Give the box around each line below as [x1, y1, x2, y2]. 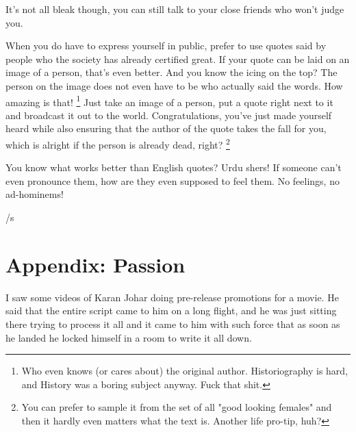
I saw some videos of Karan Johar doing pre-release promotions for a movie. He [5, 290, 339, 304]
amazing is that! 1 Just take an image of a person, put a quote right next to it [5, 92, 333, 109]
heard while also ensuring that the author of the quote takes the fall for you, [5, 121, 327, 136]
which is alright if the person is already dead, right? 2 [5, 136, 230, 151]
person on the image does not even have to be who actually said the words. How [5, 78, 343, 92]
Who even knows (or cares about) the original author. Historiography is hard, [21, 364, 348, 378]
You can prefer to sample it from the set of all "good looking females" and [21, 400, 332, 414]
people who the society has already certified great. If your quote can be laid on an [5, 51, 350, 66]
